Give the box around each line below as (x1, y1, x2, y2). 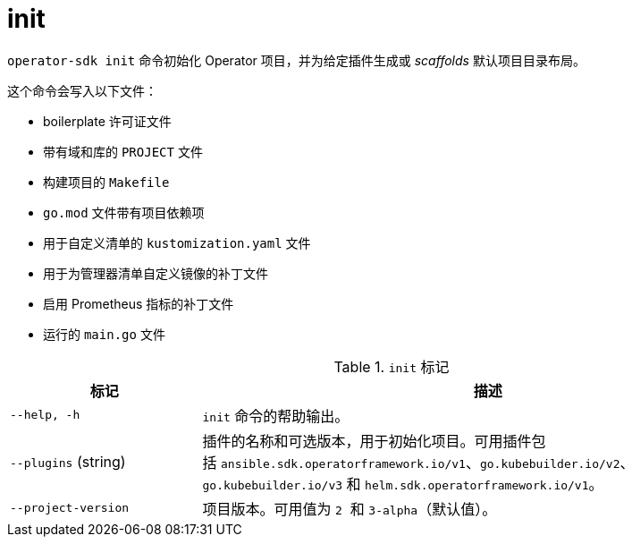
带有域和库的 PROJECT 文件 (43, 143, 203, 159)
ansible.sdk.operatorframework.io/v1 (221, 456, 466, 471)
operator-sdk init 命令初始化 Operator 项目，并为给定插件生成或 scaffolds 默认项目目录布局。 (7, 52, 586, 68)
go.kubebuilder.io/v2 (479, 456, 620, 471)
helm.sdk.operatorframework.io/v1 (365, 478, 589, 492)
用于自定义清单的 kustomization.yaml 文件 (43, 234, 311, 251)
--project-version (10, 501, 130, 515)
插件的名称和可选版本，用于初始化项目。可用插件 (202, 431, 532, 450)
